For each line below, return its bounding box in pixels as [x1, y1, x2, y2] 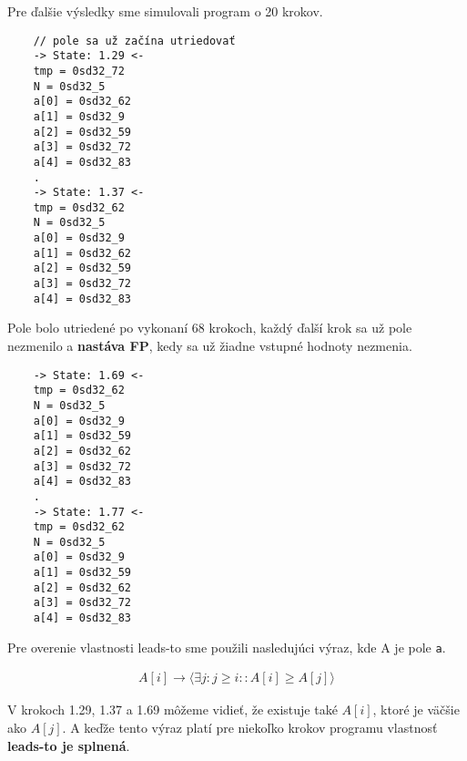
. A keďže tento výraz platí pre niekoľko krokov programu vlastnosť [62, 718, 438, 737]
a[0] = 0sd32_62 [33, 95, 132, 108]
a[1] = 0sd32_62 [33, 246, 132, 260]
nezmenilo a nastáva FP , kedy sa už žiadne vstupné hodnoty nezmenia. [7, 336, 412, 355]
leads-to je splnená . [7, 735, 130, 755]
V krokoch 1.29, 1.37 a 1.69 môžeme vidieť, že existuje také [7, 700, 338, 719]
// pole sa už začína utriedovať [33, 34, 236, 47]
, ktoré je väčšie [372, 700, 460, 719]
